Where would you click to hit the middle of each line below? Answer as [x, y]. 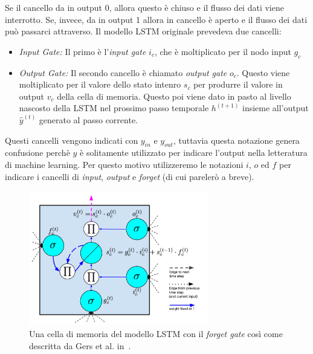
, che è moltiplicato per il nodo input [223, 51]
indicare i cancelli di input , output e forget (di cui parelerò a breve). [130, 176]
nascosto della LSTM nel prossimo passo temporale [114, 108]
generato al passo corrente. [88, 119]
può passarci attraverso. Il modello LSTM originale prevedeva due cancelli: [143, 31]
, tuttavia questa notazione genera [236, 140]
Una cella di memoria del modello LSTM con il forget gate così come [156, 334]
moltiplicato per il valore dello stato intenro [100, 84]
